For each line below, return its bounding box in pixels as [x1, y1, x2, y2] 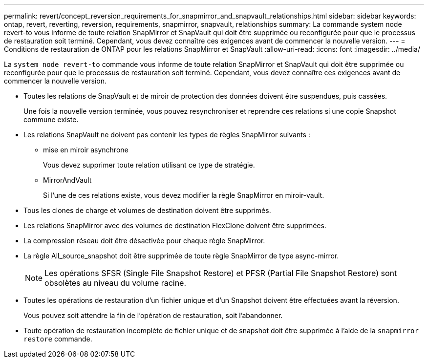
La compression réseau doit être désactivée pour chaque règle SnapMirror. [23, 236, 265, 245]
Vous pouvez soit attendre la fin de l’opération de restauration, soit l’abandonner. [23, 311, 283, 319]
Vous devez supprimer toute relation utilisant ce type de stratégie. [43, 161, 255, 169]
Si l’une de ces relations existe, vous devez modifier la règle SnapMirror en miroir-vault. [43, 191, 324, 199]
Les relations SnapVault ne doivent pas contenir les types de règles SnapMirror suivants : [23, 130, 310, 139]
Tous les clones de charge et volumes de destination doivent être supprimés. [23, 206, 271, 214]
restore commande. [23, 335, 92, 343]
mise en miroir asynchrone [43, 146, 128, 154]
